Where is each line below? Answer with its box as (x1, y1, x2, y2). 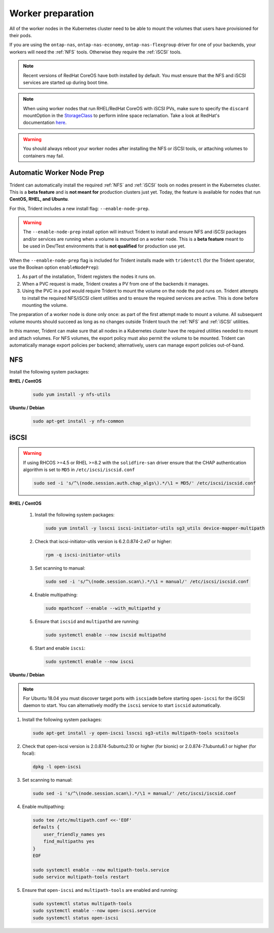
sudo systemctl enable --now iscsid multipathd (45, 632, 166, 638)
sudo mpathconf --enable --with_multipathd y (45, 605, 161, 611)
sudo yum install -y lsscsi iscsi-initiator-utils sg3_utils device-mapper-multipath (45, 525, 265, 531)
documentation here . (23, 119, 67, 126)
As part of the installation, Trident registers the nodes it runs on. (22, 273, 156, 279)
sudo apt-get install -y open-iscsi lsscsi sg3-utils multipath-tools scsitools (32, 730, 239, 736)
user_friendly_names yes (43, 831, 106, 837)
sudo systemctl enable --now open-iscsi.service (32, 908, 156, 914)
